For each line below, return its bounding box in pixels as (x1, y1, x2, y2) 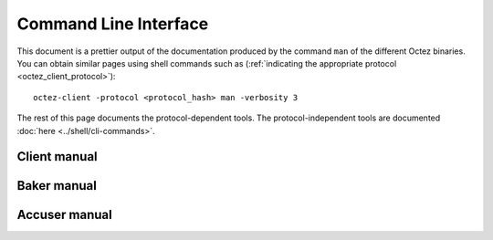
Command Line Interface (16, 14, 209, 34)
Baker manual (16, 178, 98, 193)
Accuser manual (16, 207, 113, 223)
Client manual (16, 149, 98, 164)
